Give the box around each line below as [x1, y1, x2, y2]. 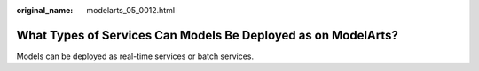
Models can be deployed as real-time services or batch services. [16, 51, 255, 61]
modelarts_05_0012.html [86, 5, 176, 15]
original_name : [16, 5, 74, 15]
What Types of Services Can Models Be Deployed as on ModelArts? [16, 27, 399, 43]
